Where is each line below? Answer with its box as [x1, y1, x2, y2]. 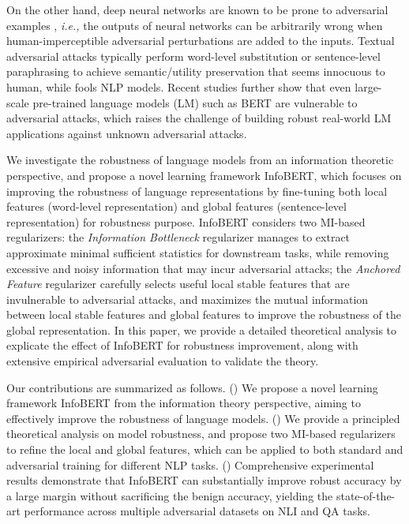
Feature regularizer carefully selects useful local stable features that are [6, 275, 350, 292]
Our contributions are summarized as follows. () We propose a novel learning [6, 379, 378, 395]
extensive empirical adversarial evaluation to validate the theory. [6, 353, 319, 369]
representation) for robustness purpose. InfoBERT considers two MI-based [6, 213, 366, 230]
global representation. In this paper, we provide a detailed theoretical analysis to [6, 321, 397, 338]
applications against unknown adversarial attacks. [6, 125, 247, 141]
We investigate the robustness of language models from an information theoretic [6, 152, 394, 168]
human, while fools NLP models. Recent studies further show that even [6, 78, 351, 95]
